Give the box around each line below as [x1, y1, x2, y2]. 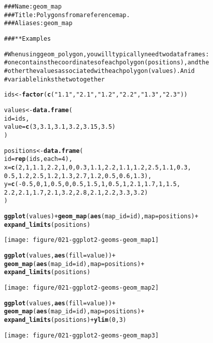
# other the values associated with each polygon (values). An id [4, 67, 195, 74]
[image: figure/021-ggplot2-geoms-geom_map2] [4, 284, 159, 292]
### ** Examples [4, 35, 51, 42]
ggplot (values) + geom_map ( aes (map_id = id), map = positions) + [4, 213, 198, 220]
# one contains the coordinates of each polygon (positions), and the [4, 59, 209, 66]
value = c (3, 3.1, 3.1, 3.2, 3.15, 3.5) [4, 123, 116, 131]
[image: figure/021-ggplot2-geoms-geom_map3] [4, 331, 159, 339]
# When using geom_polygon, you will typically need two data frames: [4, 50, 209, 58]
